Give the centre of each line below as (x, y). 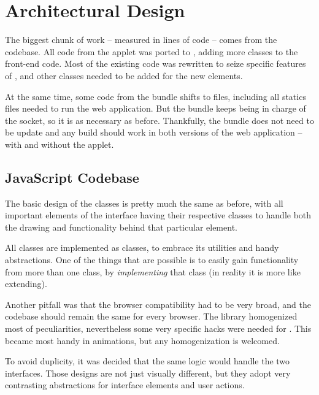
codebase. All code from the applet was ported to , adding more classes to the (152, 51)
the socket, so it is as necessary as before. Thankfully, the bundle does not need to (159, 120)
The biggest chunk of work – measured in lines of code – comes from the (141, 40)
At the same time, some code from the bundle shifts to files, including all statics (156, 96)
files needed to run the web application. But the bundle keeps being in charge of (156, 108)
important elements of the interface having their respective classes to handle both (158, 215)
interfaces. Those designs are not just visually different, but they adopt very (148, 373)
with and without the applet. (60, 144)
